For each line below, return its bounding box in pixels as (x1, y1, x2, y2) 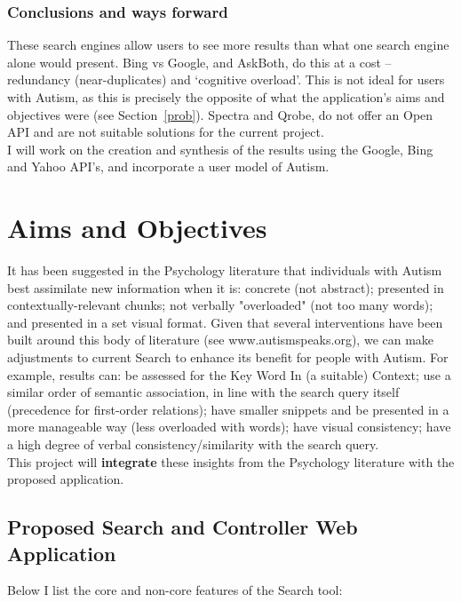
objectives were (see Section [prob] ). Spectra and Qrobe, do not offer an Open (7, 105, 433, 123)
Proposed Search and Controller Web (7, 513, 358, 541)
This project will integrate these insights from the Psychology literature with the (7, 452, 455, 471)
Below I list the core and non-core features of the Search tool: (7, 581, 343, 599)
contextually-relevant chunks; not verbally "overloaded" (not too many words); (7, 296, 433, 314)
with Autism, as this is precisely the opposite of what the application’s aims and (7, 88, 445, 106)
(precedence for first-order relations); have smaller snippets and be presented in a (7, 400, 449, 418)
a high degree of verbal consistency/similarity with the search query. (7, 435, 379, 454)
